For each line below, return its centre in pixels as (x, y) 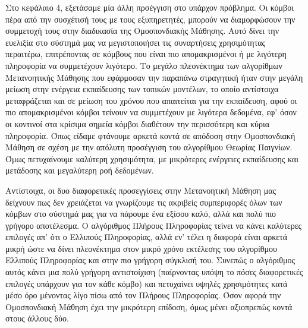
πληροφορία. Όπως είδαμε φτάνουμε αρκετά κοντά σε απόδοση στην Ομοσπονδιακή (150, 135)
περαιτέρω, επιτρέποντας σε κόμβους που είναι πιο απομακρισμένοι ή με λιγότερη (146, 54)
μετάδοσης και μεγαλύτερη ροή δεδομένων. (80, 170)
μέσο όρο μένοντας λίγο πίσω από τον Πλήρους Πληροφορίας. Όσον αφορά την (143, 295)
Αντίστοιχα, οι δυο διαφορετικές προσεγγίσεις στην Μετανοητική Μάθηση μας (141, 190)
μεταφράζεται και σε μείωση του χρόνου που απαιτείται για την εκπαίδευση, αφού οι (151, 100)
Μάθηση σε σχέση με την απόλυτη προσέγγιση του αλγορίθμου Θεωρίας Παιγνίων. (149, 147)
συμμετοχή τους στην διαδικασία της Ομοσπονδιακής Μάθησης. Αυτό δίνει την (142, 31)
